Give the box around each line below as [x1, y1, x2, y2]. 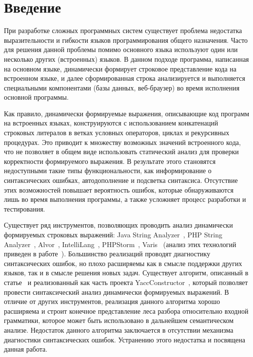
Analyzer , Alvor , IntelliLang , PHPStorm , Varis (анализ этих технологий [4, 239, 236, 249]
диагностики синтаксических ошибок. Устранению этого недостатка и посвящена [4, 334, 246, 344]
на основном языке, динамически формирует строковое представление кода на [4, 63, 237, 73]
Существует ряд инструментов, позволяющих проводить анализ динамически [4, 220, 233, 230]
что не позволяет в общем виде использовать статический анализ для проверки [4, 146, 239, 157]
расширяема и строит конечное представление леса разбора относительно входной [4, 305, 249, 316]
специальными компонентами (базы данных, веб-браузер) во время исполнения [4, 82, 240, 92]
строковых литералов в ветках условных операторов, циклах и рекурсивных [4, 127, 230, 138]
